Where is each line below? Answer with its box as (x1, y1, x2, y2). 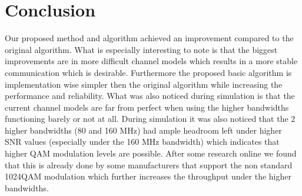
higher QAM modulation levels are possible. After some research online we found (5, 147, 297, 160)
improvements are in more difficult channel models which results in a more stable (5, 55, 298, 67)
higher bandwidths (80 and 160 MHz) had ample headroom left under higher (5, 124, 282, 136)
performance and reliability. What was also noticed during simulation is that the (5, 89, 295, 102)
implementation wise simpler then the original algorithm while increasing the (5, 78, 283, 90)
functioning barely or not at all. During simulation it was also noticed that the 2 (5, 112, 296, 125)
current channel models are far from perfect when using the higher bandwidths (5, 101, 289, 113)
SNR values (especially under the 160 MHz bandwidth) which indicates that (5, 135, 280, 148)
